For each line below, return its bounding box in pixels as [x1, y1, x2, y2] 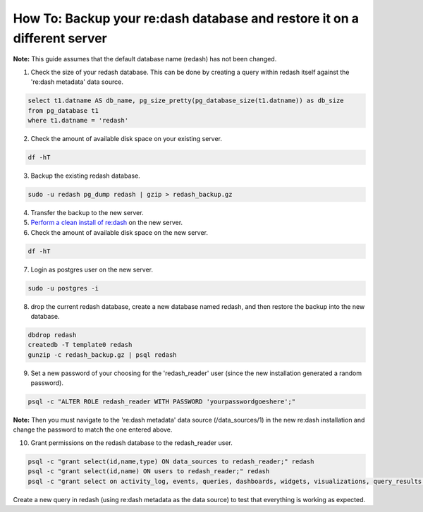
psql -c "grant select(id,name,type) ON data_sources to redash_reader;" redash [27, 457, 314, 465]
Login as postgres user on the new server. [30, 265, 153, 274]
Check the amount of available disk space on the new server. [30, 228, 208, 236]
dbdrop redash [27, 331, 77, 339]
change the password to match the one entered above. [13, 425, 173, 434]
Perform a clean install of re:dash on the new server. [30, 219, 183, 227]
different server [13, 30, 107, 46]
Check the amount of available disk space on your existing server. [30, 134, 222, 142]
